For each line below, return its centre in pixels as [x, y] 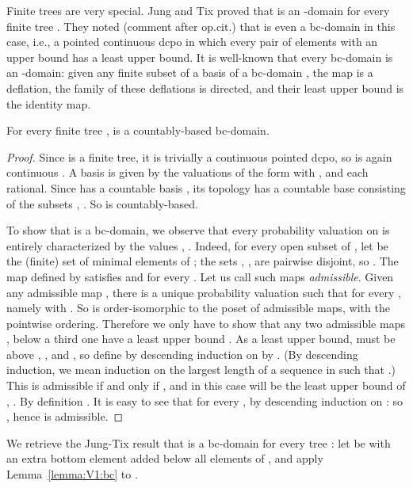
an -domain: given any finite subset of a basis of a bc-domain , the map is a [190, 72]
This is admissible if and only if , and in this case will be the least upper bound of [206, 385]
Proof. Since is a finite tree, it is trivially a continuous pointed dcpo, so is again [199, 156]
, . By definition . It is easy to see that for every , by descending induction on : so [205, 400]
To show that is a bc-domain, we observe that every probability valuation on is [198, 230]
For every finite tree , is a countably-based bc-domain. [138, 130]
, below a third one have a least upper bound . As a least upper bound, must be [201, 339]
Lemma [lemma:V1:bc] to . [72, 474]
